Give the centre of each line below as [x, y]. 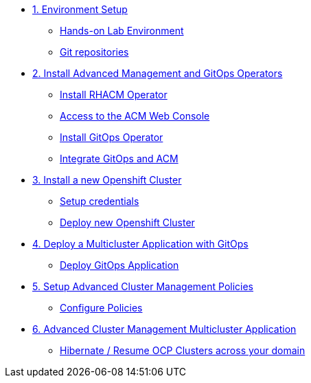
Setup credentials [100, 201]
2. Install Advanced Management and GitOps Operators [158, 73]
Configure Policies [101, 308]
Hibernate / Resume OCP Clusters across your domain [183, 350]
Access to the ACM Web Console [135, 116]
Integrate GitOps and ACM [119, 158]
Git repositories [94, 52]
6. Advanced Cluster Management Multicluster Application [164, 329]
